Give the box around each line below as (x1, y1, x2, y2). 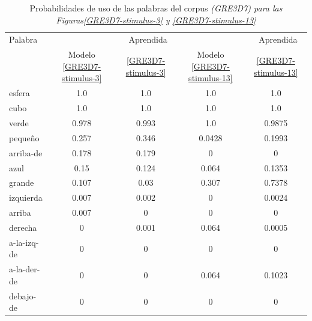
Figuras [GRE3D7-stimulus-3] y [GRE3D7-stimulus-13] (56, 13, 256, 26)
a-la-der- (9, 263, 40, 275)
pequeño (9, 131, 40, 144)
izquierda (9, 191, 43, 204)
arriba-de (9, 146, 43, 159)
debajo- (9, 289, 37, 302)
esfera (9, 87, 30, 99)
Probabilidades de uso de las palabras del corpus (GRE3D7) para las (29, 2, 283, 14)
